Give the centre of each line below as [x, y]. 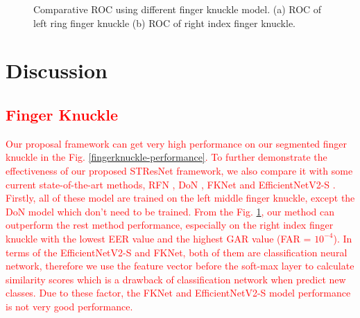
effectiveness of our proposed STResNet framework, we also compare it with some [179, 170]
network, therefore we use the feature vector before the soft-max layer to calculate [180, 266]
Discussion [57, 70]
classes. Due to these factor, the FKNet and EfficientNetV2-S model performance [178, 293]
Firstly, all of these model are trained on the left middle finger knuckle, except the [180, 198]
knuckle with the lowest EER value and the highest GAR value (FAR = [158, 238]
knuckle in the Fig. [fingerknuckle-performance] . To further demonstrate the [166, 157]
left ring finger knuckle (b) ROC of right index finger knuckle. [164, 23]
